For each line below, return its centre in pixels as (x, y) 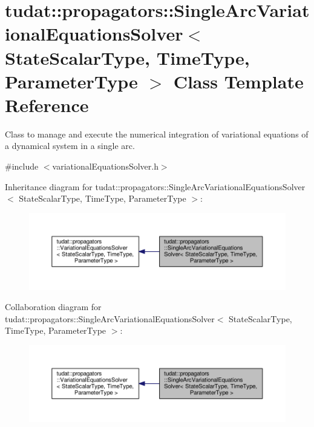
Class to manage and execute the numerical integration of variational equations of (157, 134)
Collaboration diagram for (53, 307)
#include (22, 166)
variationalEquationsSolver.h (105, 166)
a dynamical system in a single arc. (70, 146)
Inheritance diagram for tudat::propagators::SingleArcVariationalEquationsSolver (155, 186)
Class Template (238, 81)
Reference (47, 104)
